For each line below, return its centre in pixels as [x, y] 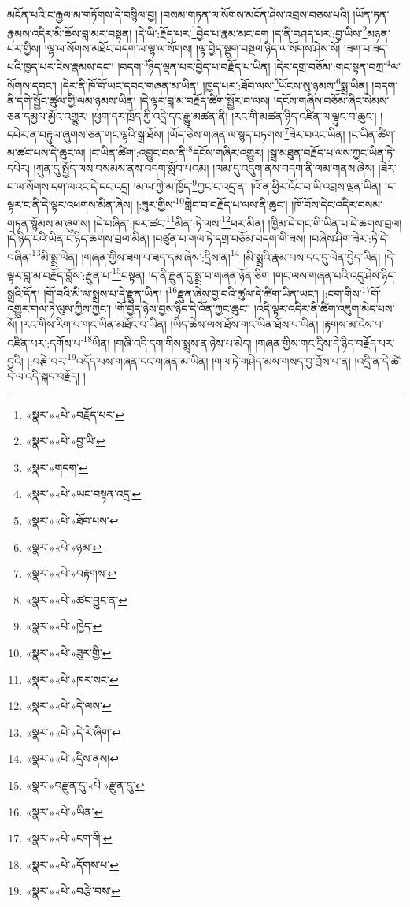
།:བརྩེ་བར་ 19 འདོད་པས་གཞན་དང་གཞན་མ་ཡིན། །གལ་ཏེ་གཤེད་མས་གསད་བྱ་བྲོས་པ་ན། [189, 359]
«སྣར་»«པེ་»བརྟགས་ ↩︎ [71, 573]
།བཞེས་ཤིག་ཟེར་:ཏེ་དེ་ [349, 238]
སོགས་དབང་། [32, 85]
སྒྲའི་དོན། [24, 293]
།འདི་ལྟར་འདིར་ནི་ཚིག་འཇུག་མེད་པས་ [324, 309]
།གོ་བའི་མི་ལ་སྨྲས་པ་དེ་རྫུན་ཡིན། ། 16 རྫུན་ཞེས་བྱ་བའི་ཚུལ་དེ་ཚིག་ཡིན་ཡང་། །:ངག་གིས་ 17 [207, 292]
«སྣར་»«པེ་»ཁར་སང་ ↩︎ [72, 679]
